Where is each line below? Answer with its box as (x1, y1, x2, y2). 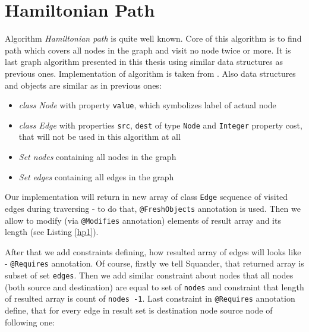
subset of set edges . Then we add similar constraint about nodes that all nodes (5, 269, 294, 281)
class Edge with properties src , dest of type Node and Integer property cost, (18, 118, 302, 131)
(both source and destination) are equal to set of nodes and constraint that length (5, 280, 304, 293)
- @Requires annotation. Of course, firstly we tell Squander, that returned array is (5, 257, 304, 270)
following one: (5, 315, 55, 328)
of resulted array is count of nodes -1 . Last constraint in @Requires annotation (5, 292, 295, 305)
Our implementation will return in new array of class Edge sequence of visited (5, 190, 288, 203)
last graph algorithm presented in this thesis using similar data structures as (5, 55, 283, 68)
